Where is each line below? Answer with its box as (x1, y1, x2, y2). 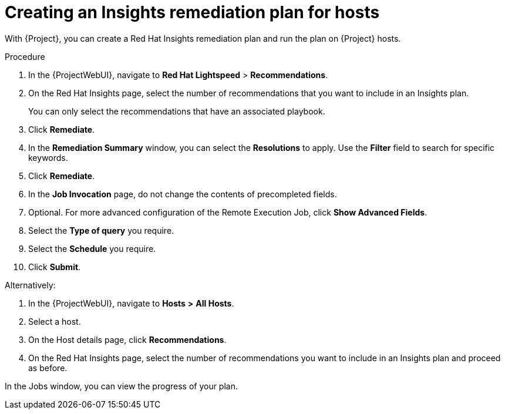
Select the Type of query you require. (28, 225, 174, 235)
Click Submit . (28, 261, 81, 272)
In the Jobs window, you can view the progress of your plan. (5, 381, 238, 391)
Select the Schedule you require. (28, 243, 156, 254)
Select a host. (28, 316, 81, 327)
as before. (28, 362, 68, 373)
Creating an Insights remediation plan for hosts (5, 2, 380, 22)
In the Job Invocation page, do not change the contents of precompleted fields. (28, 189, 337, 199)
